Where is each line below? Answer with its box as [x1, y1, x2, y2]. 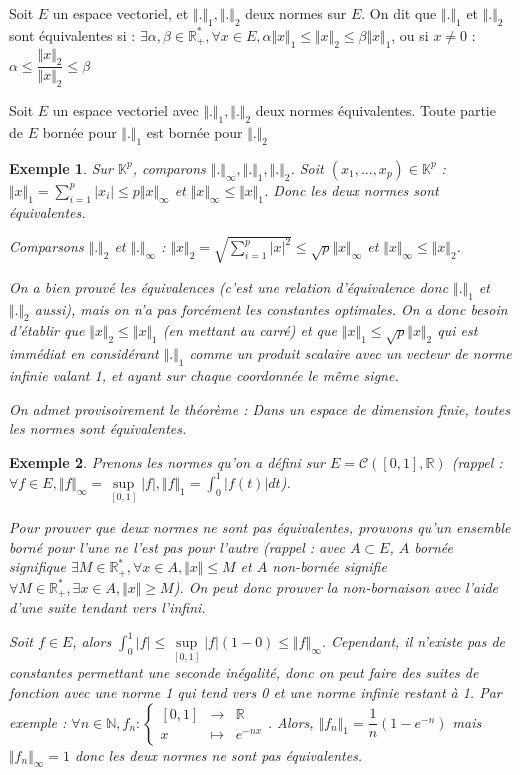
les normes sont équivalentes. [9, 418, 187, 439]
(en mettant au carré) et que [162, 320, 338, 341]
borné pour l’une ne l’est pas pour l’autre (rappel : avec [9, 536, 345, 557]
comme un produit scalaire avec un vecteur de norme [189, 343, 512, 364]
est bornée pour [146, 122, 243, 143]
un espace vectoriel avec [52, 100, 199, 121]
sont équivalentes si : [9, 24, 136, 45]
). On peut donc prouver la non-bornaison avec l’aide [173, 576, 499, 597]
